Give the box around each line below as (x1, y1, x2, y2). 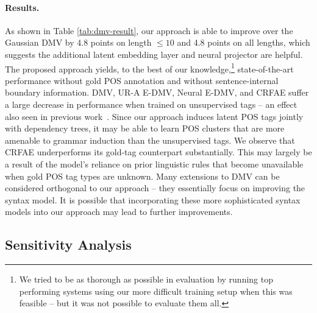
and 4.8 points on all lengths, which (177, 36, 310, 49)
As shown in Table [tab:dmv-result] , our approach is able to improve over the (5, 24, 293, 37)
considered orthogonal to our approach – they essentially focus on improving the (5, 181, 305, 194)
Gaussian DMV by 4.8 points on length (5, 36, 152, 49)
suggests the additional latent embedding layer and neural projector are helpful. (5, 47, 303, 60)
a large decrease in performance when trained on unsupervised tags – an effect (5, 98, 297, 111)
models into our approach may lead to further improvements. (5, 205, 233, 218)
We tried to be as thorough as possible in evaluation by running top (19, 273, 273, 286)
